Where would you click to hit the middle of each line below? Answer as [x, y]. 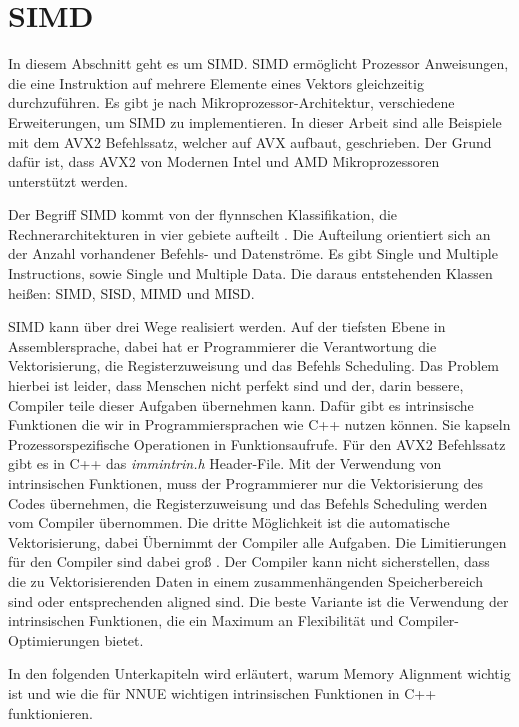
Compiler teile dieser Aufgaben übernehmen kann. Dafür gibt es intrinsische [241, 404]
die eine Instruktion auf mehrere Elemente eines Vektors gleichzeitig [216, 82]
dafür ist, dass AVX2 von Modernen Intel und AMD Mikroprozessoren [224, 161]
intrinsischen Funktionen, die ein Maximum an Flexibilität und [201, 620]
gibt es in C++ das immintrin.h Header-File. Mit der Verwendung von [225, 463]
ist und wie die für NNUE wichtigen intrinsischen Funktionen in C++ [222, 692]
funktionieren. [50, 712]
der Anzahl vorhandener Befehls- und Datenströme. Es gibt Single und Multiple [253, 253]
